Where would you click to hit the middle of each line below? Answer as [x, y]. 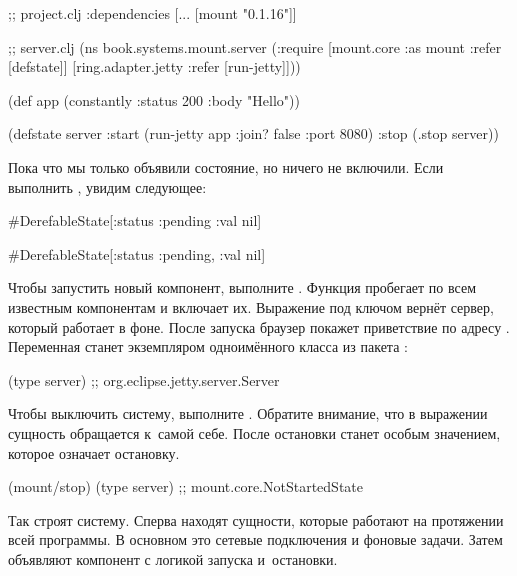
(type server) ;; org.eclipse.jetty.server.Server [144, 379]
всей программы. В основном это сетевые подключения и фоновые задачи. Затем [255, 539]
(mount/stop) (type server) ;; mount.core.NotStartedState [185, 486]
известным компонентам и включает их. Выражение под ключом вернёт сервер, [251, 306]
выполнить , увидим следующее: [107, 186]
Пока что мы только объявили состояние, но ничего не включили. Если [226, 166]
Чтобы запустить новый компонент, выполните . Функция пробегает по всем [242, 287]
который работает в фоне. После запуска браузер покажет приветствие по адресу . [259, 326]
